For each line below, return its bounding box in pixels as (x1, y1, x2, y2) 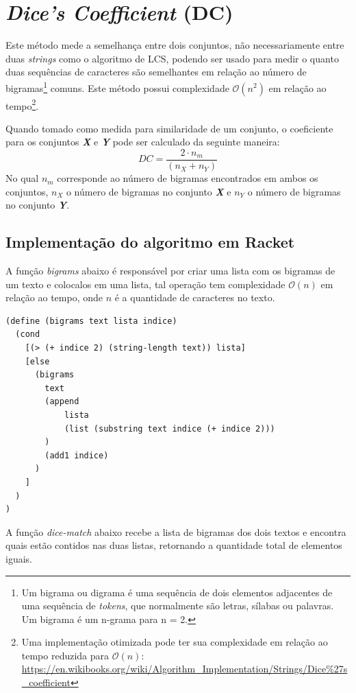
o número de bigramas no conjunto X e (66, 184, 231, 198)
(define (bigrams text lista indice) (5, 316, 177, 326)
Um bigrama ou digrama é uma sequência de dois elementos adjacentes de (21, 585, 333, 599)
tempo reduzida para (21, 648, 110, 662)
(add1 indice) (44, 450, 109, 460)
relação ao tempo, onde (5, 290, 103, 305)
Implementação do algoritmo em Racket (5, 231, 295, 252)
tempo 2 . (5, 96, 39, 113)
